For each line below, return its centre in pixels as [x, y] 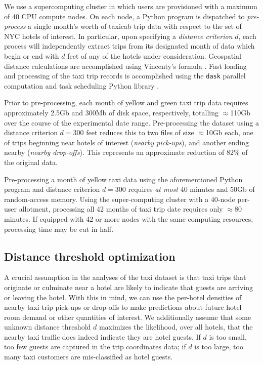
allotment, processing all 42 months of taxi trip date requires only [121, 209]
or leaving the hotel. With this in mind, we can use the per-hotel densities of [123, 297]
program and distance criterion [52, 189]
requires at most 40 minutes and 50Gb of [191, 189]
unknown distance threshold [48, 327]
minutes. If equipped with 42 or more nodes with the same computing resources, [129, 218]
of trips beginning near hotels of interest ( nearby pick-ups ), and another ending [126, 142]
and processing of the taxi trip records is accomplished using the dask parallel [125, 76]
